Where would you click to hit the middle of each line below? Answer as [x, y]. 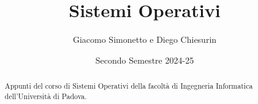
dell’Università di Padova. [46, 96]
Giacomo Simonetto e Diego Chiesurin [145, 39]
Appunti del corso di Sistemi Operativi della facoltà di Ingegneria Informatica [129, 86]
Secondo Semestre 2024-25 [145, 60]
